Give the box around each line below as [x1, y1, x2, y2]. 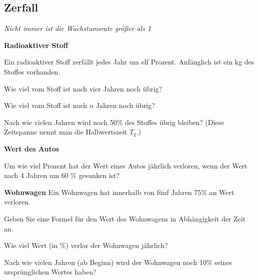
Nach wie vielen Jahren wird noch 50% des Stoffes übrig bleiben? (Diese [4, 116, 225, 127]
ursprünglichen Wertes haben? [4, 266, 97, 277]
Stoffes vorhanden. [4, 66, 60, 76]
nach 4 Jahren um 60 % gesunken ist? [4, 170, 120, 180]
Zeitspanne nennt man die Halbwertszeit [4, 126, 127, 137]
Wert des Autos [4, 143, 59, 153]
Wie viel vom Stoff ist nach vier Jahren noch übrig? [4, 83, 162, 93]
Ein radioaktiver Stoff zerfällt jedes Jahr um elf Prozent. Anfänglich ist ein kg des [4, 56, 255, 67]
